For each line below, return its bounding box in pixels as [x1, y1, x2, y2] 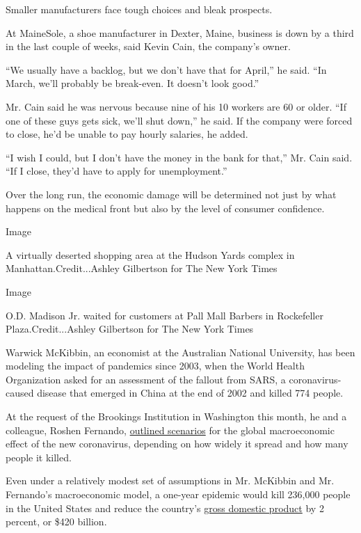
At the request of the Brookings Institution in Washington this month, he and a [6, 409, 347, 424]
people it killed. [6, 450, 72, 464]
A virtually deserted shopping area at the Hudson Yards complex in [6, 247, 295, 262]
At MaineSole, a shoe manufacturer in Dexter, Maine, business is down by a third [6, 25, 354, 40]
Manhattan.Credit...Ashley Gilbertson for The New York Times [6, 261, 278, 276]
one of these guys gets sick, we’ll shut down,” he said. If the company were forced [6, 113, 353, 127]
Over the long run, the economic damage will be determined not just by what [6, 186, 337, 201]
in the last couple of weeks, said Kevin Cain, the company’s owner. [6, 39, 291, 54]
